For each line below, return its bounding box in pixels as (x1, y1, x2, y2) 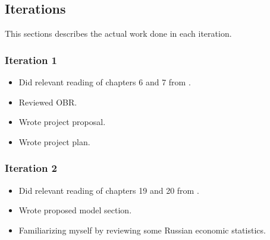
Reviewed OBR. (18, 95, 77, 108)
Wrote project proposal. (18, 116, 106, 128)
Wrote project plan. (18, 135, 90, 148)
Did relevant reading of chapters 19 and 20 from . (18, 184, 199, 196)
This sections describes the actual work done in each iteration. (5, 27, 232, 40)
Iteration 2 (5, 161, 58, 175)
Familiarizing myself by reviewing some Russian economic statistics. (18, 223, 266, 236)
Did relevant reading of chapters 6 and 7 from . (18, 76, 191, 88)
